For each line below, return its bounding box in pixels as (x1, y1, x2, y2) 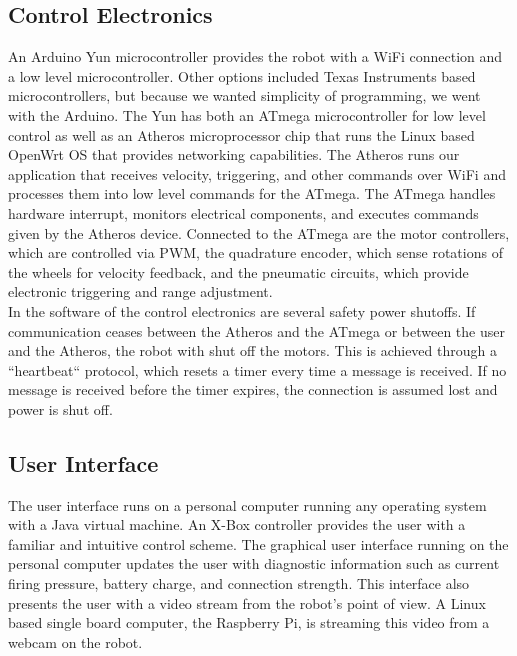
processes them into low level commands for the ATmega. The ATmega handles (8, 183, 496, 204)
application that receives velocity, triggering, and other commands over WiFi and (8, 163, 506, 184)
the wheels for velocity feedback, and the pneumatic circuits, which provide (8, 261, 469, 282)
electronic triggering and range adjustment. (8, 281, 273, 302)
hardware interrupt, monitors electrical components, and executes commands (8, 202, 479, 223)
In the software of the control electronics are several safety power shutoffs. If (8, 300, 476, 321)
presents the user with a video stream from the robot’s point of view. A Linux (8, 592, 486, 613)
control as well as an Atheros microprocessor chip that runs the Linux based (8, 124, 475, 145)
